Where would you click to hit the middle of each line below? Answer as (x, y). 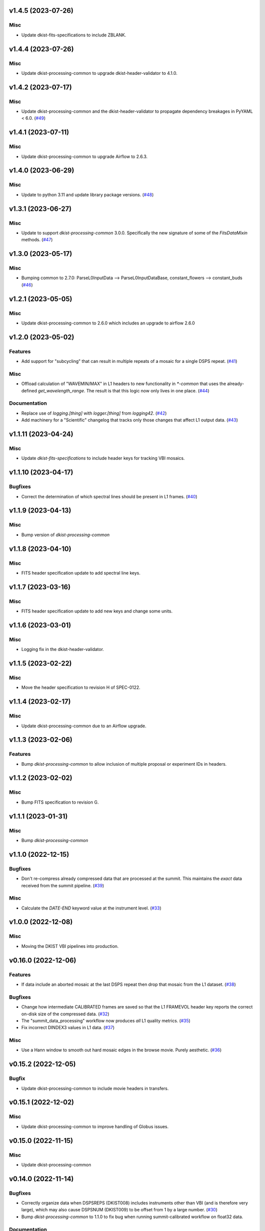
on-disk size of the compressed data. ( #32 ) (66, 1014)
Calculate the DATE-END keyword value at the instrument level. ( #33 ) (91, 908)
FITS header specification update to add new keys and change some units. (97, 611)
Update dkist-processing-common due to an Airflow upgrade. (84, 726)
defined (29, 390)
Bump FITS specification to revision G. (60, 802)
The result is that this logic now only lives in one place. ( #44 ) (148, 390)
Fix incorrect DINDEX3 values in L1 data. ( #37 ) (68, 1028)
